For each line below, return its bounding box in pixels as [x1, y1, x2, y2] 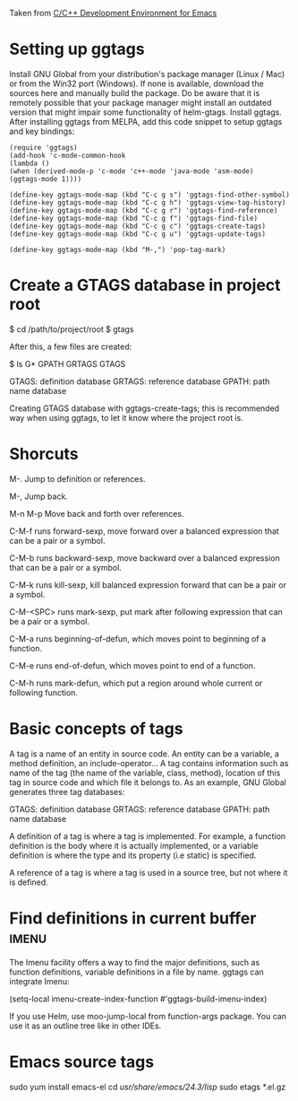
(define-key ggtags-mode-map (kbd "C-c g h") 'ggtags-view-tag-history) [9, 197, 286, 207]
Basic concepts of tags [9, 719, 183, 738]
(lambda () [9, 159, 50, 168]
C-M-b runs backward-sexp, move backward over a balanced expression [9, 552, 280, 564]
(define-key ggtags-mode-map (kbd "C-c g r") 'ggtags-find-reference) [9, 205, 278, 214]
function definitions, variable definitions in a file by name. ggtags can [9, 966, 264, 977]
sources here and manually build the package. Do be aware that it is [9, 87, 260, 98]
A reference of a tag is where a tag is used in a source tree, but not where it [9, 867, 288, 878]
